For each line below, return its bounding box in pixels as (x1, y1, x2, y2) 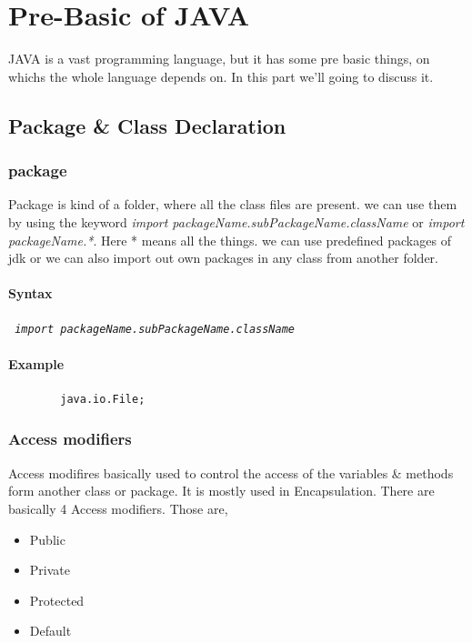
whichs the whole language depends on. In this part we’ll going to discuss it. (8, 66, 434, 85)
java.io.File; (60, 392, 146, 406)
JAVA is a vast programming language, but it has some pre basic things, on (8, 49, 430, 68)
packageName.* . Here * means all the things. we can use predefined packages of (8, 230, 451, 249)
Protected (29, 590, 85, 609)
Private (29, 560, 70, 579)
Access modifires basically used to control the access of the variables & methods (8, 463, 454, 482)
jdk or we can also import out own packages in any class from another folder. (8, 248, 438, 267)
